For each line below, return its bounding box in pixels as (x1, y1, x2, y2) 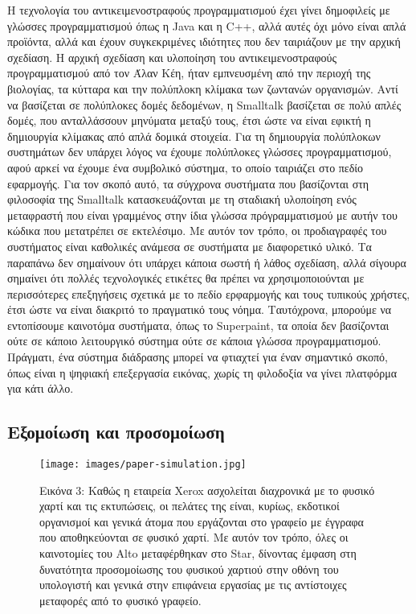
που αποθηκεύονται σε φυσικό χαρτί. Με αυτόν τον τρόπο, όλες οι (39, 529, 349, 546)
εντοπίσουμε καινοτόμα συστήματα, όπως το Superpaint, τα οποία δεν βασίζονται (7, 316, 389, 333)
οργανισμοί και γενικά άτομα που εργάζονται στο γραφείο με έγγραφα (39, 513, 364, 530)
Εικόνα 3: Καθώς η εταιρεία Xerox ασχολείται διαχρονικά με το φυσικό (39, 481, 375, 498)
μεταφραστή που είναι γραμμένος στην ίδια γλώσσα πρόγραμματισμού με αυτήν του (7, 206, 398, 223)
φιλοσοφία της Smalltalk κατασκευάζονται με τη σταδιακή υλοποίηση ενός (7, 191, 357, 208)
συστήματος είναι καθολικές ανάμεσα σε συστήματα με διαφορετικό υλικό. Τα (7, 237, 372, 254)
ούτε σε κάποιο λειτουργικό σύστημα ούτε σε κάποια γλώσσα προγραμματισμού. (7, 332, 381, 349)
